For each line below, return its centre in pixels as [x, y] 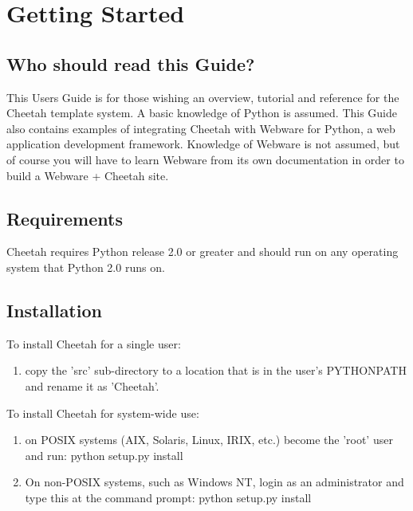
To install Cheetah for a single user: [94, 343]
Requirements [65, 218]
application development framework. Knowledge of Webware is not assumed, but [203, 144]
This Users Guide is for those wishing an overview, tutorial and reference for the [203, 97]
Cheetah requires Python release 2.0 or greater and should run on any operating [203, 252]
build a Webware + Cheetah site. [88, 175]
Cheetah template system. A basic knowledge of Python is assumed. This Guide [202, 113]
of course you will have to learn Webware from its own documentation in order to [205, 159]
